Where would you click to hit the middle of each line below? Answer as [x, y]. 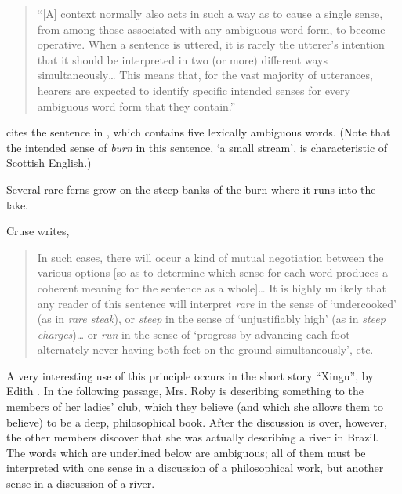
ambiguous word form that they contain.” [136, 105]
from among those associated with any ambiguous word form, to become [211, 29]
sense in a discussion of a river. [81, 483]
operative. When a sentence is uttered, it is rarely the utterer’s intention [211, 44]
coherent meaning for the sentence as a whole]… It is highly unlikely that [212, 287]
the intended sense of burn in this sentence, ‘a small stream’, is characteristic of [197, 147]
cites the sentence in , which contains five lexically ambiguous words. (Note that [199, 132]
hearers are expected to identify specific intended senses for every [194, 90]
